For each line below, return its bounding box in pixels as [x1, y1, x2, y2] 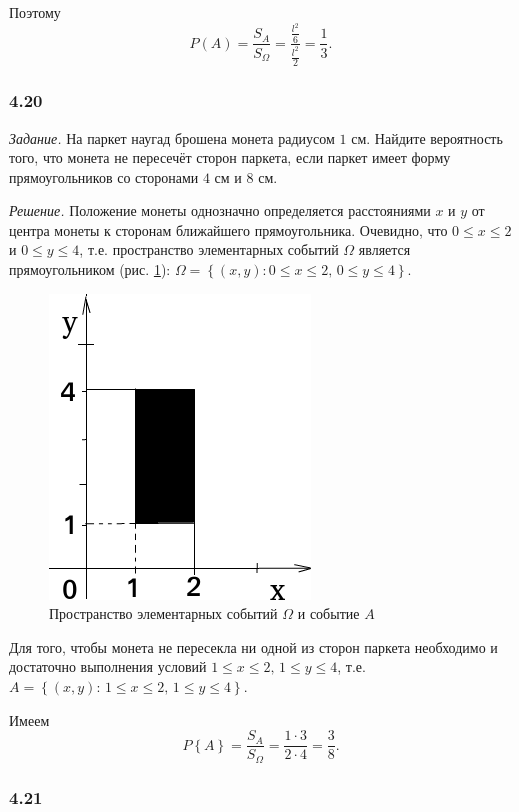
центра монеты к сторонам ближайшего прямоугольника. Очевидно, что [9, 219, 448, 240]
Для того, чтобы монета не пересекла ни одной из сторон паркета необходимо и [9, 636, 498, 657]
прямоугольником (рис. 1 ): [9, 259, 171, 280]
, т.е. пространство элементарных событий [79, 239, 339, 260]
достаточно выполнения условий [9, 656, 207, 677]
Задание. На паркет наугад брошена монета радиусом [9, 127, 335, 148]
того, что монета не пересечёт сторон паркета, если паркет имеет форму [9, 147, 451, 168]
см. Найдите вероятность [351, 127, 503, 148]
